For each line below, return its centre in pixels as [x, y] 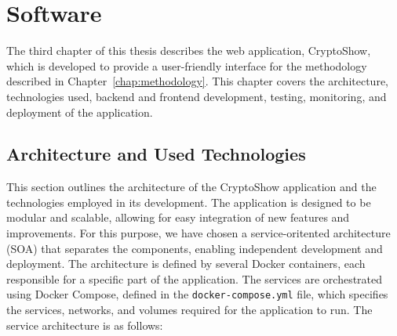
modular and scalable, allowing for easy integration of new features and [178, 217]
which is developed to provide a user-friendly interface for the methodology [187, 65]
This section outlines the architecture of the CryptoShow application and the [191, 187]
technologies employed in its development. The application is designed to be [189, 202]
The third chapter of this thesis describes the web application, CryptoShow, [189, 51]
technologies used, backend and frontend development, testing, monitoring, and [197, 96]
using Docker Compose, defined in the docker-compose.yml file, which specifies [197, 294]
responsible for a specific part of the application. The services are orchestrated [195, 278]
